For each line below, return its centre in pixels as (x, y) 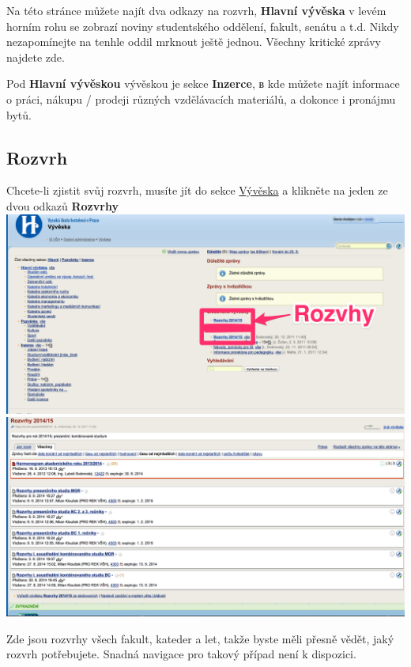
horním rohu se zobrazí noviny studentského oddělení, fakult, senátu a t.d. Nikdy (203, 26)
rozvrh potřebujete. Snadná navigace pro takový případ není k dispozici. (181, 654)
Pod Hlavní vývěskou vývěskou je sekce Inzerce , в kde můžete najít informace (203, 83)
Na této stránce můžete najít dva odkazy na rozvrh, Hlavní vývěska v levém (196, 10)
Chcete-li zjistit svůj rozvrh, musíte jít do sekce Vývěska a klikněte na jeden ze (197, 190)
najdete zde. (36, 57)
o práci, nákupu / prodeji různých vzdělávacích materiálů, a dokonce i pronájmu (201, 99)
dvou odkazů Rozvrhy (62, 205)
